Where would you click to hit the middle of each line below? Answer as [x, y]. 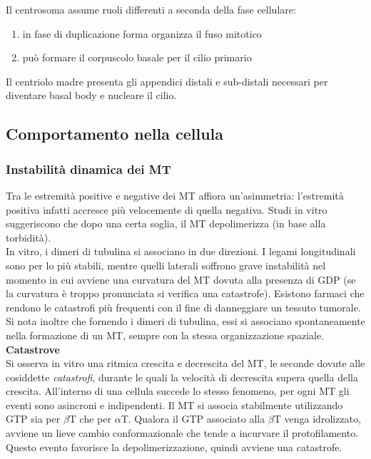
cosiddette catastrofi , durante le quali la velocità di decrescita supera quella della [182, 377]
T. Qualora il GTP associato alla [193, 419]
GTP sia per [33, 419]
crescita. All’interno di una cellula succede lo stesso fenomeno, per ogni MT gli [178, 391]
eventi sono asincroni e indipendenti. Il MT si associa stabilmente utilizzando [174, 404]
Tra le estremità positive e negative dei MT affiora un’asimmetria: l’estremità [175, 195]
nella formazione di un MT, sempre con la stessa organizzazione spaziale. [165, 335]
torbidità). [29, 237]
